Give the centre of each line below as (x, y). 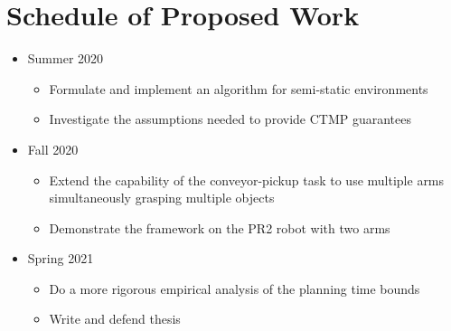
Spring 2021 (61, 258)
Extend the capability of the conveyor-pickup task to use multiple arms (247, 180)
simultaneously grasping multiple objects (162, 198)
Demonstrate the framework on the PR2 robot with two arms (220, 227)
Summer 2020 (66, 58)
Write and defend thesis (115, 319)
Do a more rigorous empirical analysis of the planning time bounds (235, 288)
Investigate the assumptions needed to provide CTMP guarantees (230, 119)
